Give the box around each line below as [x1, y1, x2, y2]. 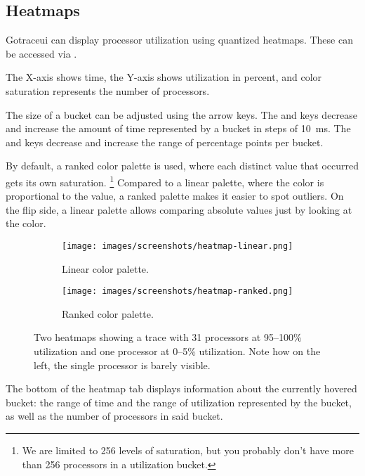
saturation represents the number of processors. [6, 83, 210, 98]
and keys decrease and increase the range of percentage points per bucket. [6, 134, 324, 149]
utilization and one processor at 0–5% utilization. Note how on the [34, 344, 321, 359]
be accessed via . [6, 46, 77, 60]
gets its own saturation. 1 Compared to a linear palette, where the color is [6, 172, 324, 189]
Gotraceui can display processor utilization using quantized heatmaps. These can [6, 32, 353, 47]
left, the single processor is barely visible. [34, 357, 211, 372]
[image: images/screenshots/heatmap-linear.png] [62, 240, 293, 251]
